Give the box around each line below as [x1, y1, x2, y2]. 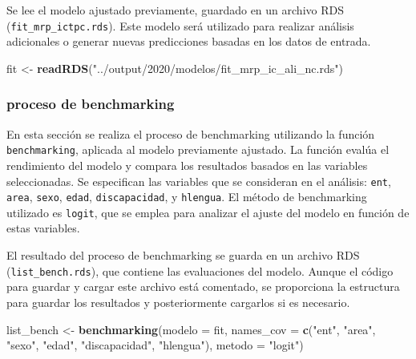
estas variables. [6, 220, 80, 236]
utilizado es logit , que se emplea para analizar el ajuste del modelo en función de [6, 204, 410, 220]
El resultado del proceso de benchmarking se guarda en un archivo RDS [6, 247, 360, 264]
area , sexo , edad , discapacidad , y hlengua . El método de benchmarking [6, 188, 367, 205]
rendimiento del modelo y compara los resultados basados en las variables [6, 156, 368, 173]
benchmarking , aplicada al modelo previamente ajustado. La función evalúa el [6, 141, 390, 158]
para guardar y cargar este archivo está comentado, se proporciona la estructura [6, 278, 400, 295]
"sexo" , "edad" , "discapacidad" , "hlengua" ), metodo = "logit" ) [6, 337, 304, 353]
